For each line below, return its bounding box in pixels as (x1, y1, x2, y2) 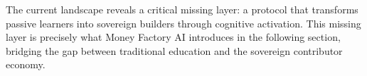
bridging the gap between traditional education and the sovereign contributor (6, 43, 343, 58)
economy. (6, 57, 46, 72)
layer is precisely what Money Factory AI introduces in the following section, (6, 30, 341, 44)
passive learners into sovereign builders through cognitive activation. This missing (6, 15, 361, 30)
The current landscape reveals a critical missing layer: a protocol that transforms (6, 2, 358, 16)
